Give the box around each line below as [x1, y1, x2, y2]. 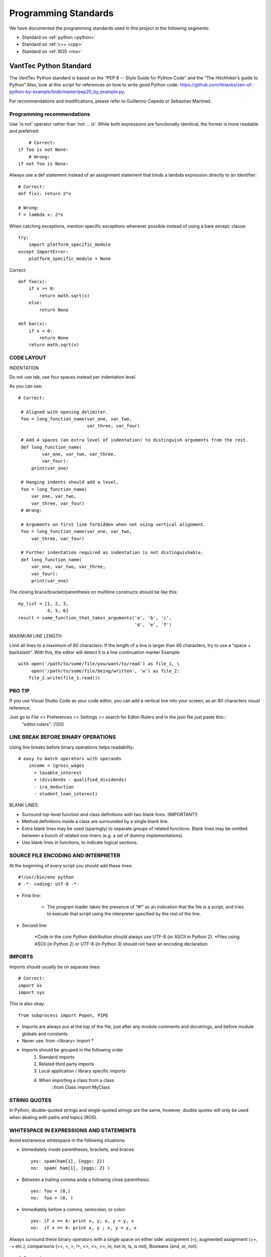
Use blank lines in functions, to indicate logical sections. [22, 840, 138, 846]
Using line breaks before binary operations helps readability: [9, 744, 134, 750]
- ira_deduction [34, 784, 74, 789]
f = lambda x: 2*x [18, 212, 64, 218]
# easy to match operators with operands [18, 756, 121, 762]
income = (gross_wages [28, 763, 85, 769]
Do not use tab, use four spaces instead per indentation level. [9, 374, 137, 380]
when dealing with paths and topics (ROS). [9, 1114, 98, 1120]
